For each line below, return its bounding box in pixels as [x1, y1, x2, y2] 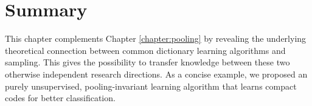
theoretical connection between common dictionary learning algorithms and [5, 44, 286, 56]
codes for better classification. [5, 91, 116, 104]
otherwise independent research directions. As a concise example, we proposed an [5, 67, 308, 80]
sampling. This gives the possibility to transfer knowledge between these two [5, 56, 290, 68]
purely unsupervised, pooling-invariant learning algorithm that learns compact [5, 79, 297, 92]
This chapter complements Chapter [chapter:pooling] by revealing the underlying [5, 32, 307, 45]
